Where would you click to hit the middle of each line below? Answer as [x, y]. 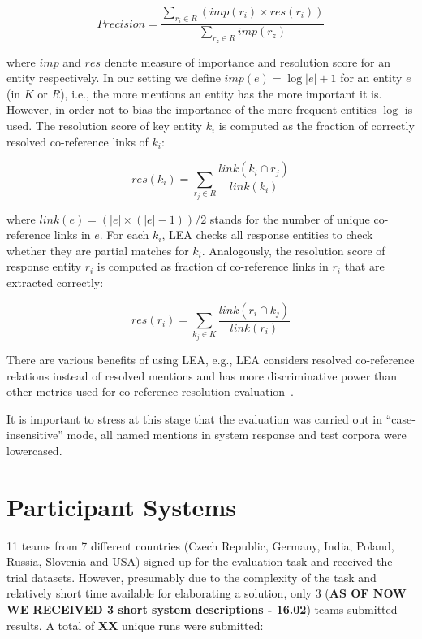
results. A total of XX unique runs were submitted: [135, 625]
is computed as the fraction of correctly [316, 126]
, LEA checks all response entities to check [267, 235]
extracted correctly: [55, 283]
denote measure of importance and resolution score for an [248, 61]
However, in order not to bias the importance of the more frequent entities [192, 109]
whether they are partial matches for [98, 250]
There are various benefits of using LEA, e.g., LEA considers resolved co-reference [211, 360]
